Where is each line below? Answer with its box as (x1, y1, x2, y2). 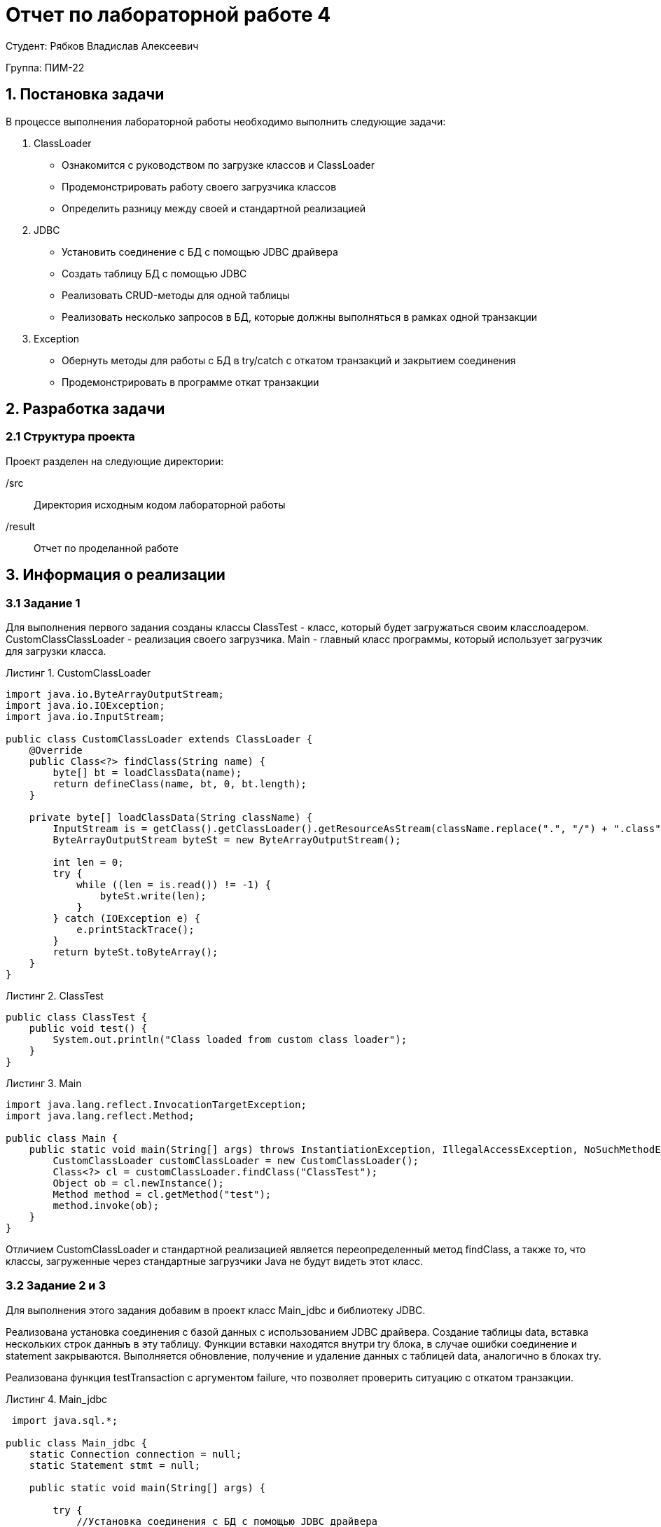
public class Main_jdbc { (6, 1437, 148, 1449)
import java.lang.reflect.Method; (6, 1110, 195, 1122)
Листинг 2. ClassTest (6, 990, 104, 1002)
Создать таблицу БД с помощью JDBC (62, 267, 247, 279)
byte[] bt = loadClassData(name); (53, 767, 242, 779)
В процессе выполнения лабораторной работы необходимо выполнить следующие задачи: (6, 115, 446, 127)
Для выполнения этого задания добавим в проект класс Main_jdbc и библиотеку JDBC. (6, 1304, 426, 1316)
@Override (29, 745, 83, 756)
